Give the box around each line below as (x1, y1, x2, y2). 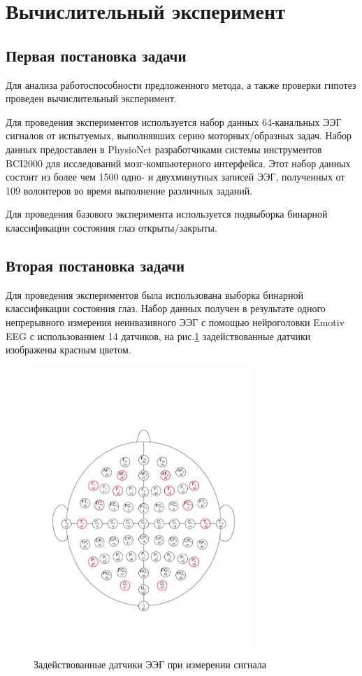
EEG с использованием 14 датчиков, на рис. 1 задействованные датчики (6, 328, 311, 343)
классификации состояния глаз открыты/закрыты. (6, 220, 217, 234)
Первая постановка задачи (6, 44, 187, 66)
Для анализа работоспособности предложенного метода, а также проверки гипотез (6, 77, 356, 92)
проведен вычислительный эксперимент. (6, 91, 177, 106)
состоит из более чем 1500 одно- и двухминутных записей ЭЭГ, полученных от (6, 169, 345, 184)
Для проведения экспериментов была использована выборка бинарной (6, 287, 303, 302)
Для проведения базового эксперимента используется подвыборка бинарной (6, 206, 328, 221)
